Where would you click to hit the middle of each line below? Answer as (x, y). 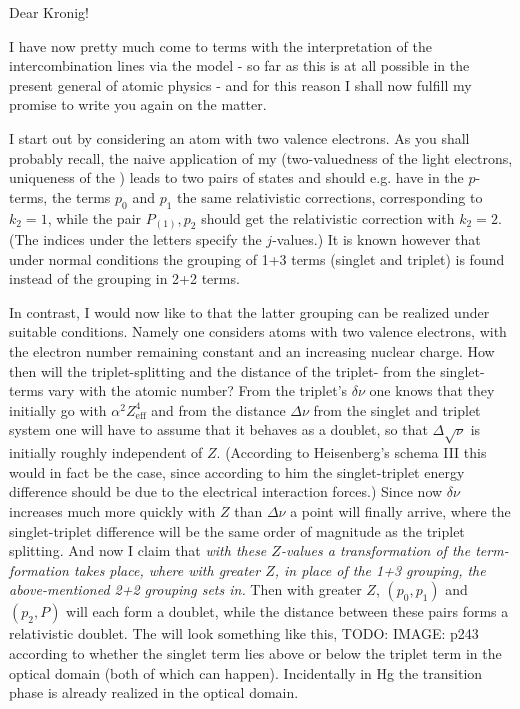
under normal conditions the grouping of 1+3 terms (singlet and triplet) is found (257, 258)
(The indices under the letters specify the (135, 239)
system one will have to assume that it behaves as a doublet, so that (218, 429)
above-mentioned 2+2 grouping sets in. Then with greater (185, 589)
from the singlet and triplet (397, 409)
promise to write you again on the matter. (138, 104)
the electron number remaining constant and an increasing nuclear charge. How (252, 351)
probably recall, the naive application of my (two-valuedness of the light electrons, (261, 157)
